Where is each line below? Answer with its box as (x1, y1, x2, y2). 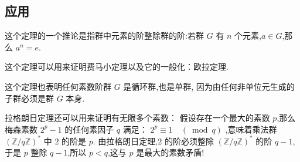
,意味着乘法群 (225, 123, 277, 135)
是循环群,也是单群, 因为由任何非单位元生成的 (123, 80, 295, 92)
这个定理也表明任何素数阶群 (5, 80, 111, 92)
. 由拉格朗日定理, (93, 134, 158, 147)
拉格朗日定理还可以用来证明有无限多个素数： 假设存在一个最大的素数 (5, 112, 270, 124)
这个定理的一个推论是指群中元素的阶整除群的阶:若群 (5, 29, 204, 42)
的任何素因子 (64, 123, 114, 135)
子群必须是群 (5, 92, 54, 104)
